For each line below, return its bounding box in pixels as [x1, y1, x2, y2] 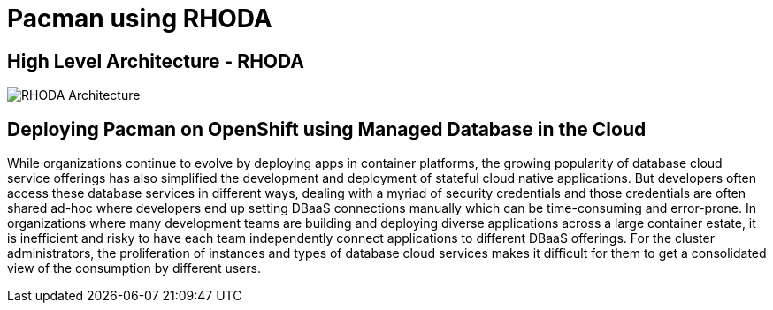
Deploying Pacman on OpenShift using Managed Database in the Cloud [7, 117, 647, 140]
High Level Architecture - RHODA [7, 49, 304, 72]
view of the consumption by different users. [7, 261, 261, 276]
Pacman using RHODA [7, 4, 272, 34]
